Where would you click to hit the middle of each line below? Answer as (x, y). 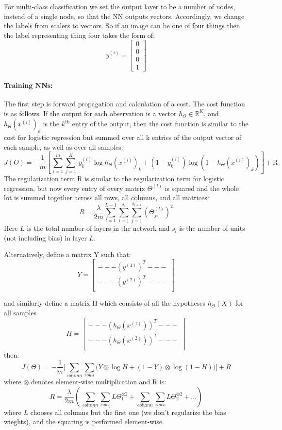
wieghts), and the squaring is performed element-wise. (84, 421)
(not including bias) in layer (45, 238)
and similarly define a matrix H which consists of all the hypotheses (105, 303)
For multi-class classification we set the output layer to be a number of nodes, (120, 6)
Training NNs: (28, 85)
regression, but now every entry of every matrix (75, 188)
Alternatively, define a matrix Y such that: (67, 254)
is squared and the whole (202, 188)
